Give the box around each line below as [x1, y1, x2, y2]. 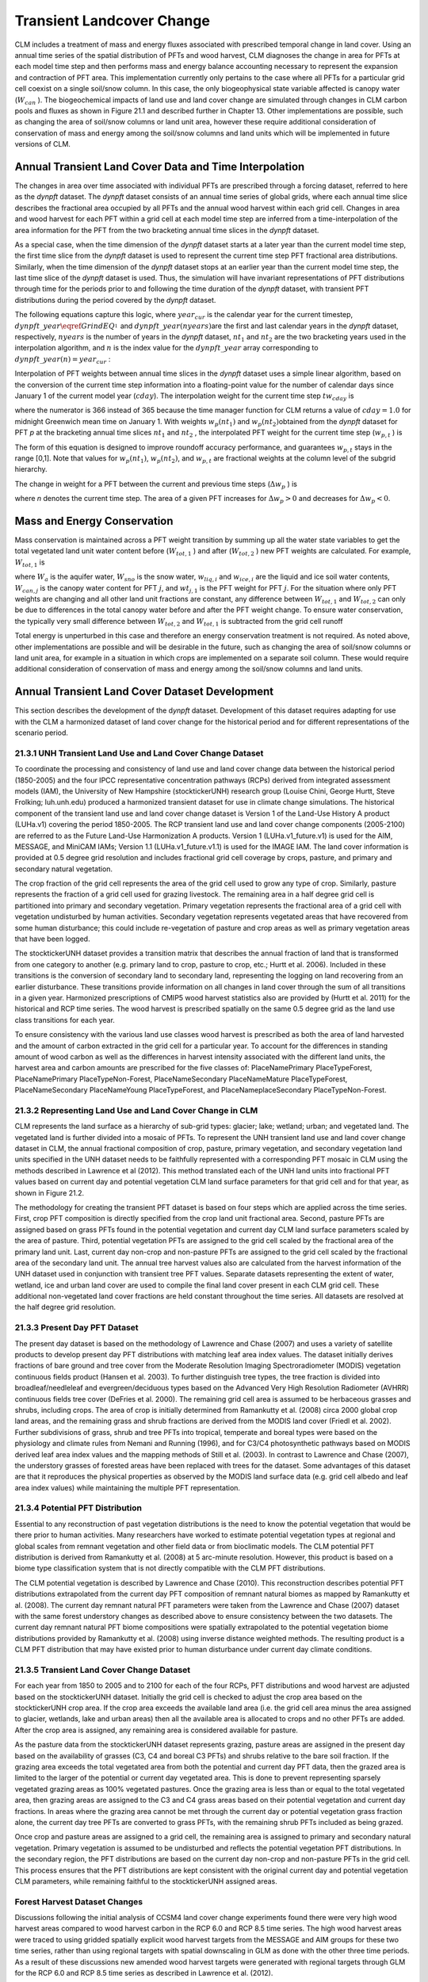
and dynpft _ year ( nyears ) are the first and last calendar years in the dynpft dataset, [120, 321, 399, 331]
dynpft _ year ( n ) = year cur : [14, 354, 111, 365]
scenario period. [14, 728, 69, 737]
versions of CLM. [14, 140, 71, 149]
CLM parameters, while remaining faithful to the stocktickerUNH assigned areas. [14, 1876, 277, 1886]
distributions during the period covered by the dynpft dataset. [14, 295, 216, 304]
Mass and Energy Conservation [14, 514, 174, 527]
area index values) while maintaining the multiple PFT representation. [14, 1483, 241, 1492]
